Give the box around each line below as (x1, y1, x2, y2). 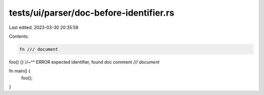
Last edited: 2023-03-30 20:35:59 (9, 24, 79, 30)
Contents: (9, 33, 29, 39)
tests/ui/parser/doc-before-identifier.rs (9, 7, 175, 18)
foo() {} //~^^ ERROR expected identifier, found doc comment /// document (9, 59, 160, 65)
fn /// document (19, 47, 59, 52)
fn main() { (9, 68, 31, 74)
